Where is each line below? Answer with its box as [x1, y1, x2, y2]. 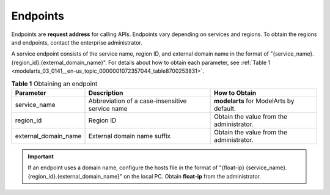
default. [214, 104, 237, 112]
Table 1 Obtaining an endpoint [11, 79, 98, 88]
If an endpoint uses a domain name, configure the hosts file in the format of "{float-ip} [28, 164, 244, 171]
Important [28, 153, 54, 160]
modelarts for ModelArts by [214, 97, 295, 105]
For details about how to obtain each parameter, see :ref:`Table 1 [108, 59, 271, 66]
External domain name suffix [88, 131, 171, 140]
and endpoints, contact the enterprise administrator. [11, 39, 143, 46]
